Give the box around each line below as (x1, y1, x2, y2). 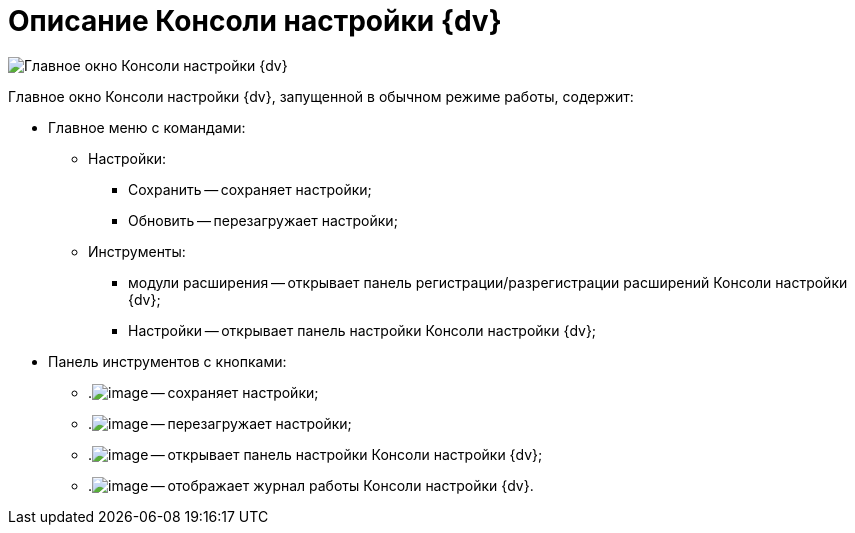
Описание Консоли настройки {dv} (8, 4, 502, 38)
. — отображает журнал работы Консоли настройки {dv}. (88, 476, 534, 494)
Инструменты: (88, 242, 186, 260)
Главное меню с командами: (48, 118, 246, 136)
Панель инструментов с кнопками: (48, 352, 287, 370)
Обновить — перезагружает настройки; (128, 211, 398, 229)
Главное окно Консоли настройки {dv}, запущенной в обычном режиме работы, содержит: (8, 87, 634, 105)
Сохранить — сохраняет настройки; (128, 180, 372, 198)
